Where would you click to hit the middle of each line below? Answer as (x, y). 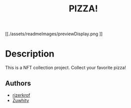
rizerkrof (21, 95)
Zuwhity (21, 100)
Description (30, 54)
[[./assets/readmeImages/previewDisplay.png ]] (54, 34)
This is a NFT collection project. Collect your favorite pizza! (66, 68)
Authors (18, 83)
